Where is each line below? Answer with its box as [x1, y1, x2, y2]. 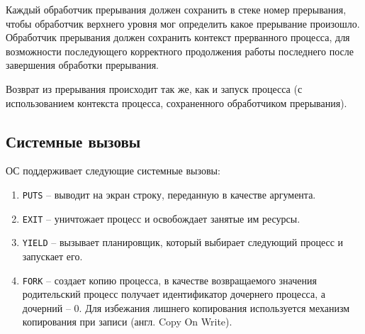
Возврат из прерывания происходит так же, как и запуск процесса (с [6, 81, 303, 96]
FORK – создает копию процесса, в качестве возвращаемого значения [22, 272, 317, 287]
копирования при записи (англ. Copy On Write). [22, 314, 232, 329]
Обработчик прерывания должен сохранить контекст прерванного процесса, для [6, 30, 350, 45]
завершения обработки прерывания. [6, 57, 159, 72]
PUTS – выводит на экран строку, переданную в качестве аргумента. [22, 187, 316, 201]
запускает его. [22, 248, 83, 263]
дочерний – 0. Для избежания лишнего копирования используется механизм [22, 300, 350, 315]
